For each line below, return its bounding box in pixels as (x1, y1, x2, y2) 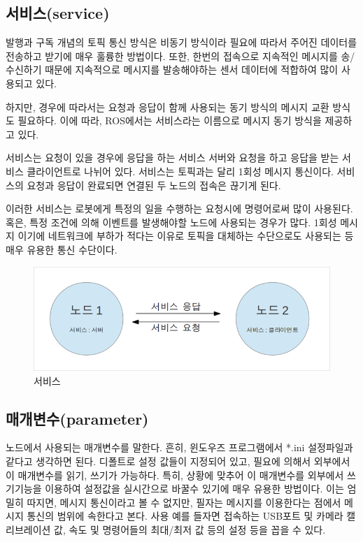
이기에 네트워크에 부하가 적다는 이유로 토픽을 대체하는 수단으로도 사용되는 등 (17, 228, 354, 243)
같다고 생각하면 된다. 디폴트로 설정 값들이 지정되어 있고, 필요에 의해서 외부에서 (6, 454, 350, 469)
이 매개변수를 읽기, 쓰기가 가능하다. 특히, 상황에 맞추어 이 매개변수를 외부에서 (6, 467, 344, 482)
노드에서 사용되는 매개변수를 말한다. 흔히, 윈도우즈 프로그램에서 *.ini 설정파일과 (6, 440, 353, 455)
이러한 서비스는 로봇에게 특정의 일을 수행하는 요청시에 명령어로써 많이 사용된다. (6, 201, 353, 216)
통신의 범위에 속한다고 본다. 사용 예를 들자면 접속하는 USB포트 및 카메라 (27, 508, 343, 523)
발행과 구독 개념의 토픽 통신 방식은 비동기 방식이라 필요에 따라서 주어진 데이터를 (6, 35, 357, 50)
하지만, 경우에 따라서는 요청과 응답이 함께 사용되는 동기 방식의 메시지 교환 (6, 99, 329, 114)
